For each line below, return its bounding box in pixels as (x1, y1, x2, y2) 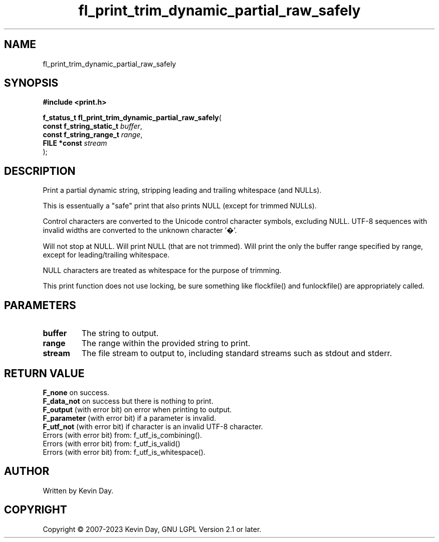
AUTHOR (4, 465, 50, 478)
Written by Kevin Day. (43, 486, 114, 495)
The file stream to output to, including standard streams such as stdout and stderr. (81, 348, 392, 359)
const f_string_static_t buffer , (43, 122, 142, 131)
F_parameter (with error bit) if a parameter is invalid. (43, 413, 216, 422)
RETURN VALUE (4, 367, 85, 380)
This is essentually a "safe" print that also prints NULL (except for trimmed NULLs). (43, 201, 317, 210)
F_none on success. (43, 388, 109, 397)
